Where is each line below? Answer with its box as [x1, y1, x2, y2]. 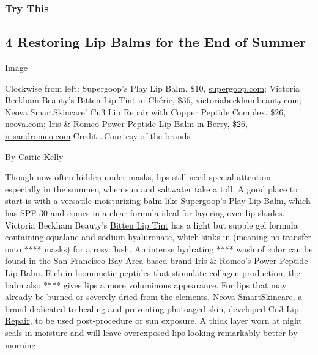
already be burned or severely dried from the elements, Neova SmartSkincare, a [5, 290, 303, 303]
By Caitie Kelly [5, 150, 64, 163]
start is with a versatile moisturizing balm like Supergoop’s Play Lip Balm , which [5, 194, 311, 207]
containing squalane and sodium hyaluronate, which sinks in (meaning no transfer [5, 230, 312, 243]
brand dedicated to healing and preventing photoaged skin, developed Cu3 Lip [5, 302, 299, 315]
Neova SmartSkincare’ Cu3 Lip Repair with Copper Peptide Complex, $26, [5, 105, 286, 118]
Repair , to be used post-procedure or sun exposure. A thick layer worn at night [5, 314, 302, 327]
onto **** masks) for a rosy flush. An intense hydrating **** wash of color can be [5, 242, 313, 255]
